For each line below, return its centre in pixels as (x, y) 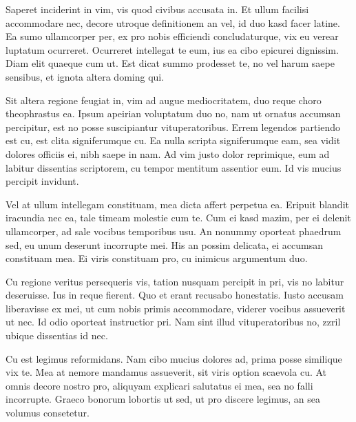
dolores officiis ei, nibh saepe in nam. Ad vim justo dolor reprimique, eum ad (168, 153)
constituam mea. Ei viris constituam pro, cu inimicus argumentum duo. (157, 258)
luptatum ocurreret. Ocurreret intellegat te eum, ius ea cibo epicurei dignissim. (172, 49)
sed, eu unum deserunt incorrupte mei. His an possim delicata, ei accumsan (164, 244)
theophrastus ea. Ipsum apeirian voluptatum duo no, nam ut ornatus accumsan (173, 113)
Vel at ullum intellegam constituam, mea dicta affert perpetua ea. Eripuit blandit (177, 204)
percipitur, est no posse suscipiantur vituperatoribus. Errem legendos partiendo (173, 127)
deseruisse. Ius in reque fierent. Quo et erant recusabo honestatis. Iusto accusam (175, 295)
